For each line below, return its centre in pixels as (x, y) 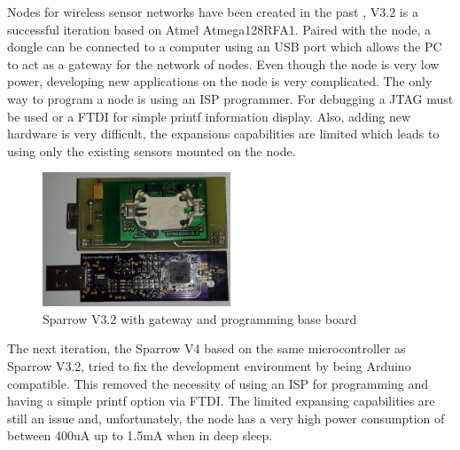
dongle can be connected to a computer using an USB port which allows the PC (225, 47)
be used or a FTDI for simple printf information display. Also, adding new (209, 116)
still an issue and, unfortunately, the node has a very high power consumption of (226, 418)
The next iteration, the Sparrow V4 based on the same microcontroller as (207, 348)
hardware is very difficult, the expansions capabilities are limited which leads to (223, 134)
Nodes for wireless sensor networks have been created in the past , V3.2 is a (213, 12)
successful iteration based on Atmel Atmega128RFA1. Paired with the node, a (219, 29)
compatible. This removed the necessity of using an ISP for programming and (218, 383)
